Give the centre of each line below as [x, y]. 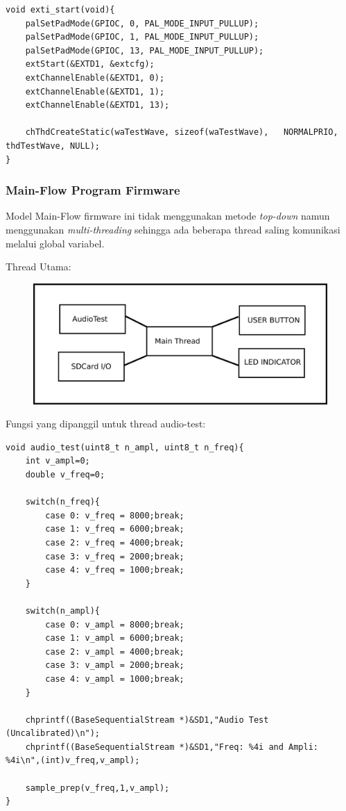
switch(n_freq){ [63, 502]
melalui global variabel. [55, 243]
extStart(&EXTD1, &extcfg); [90, 64]
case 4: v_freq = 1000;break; [115, 570]
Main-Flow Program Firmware [93, 190]
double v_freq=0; [65, 475]
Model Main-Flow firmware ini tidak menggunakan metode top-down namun [168, 216]
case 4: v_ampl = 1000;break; [115, 679]
